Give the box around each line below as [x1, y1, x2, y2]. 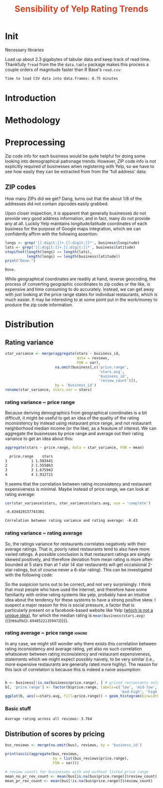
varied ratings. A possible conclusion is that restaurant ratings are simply [5, 551, 151, 557]
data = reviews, [77, 356, 110, 361]
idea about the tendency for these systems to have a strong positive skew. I [5, 597, 156, 603]
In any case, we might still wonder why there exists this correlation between [5, 641, 157, 646]
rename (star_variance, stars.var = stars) [5, 387, 92, 392]
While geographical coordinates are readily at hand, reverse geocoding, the [5, 276, 156, 282]
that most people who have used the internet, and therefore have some [5, 586, 147, 592]
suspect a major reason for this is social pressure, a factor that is [5, 602, 135, 608]
